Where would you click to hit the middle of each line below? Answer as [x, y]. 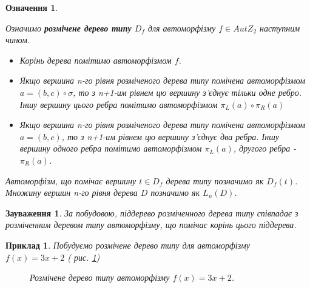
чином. [18, 40]
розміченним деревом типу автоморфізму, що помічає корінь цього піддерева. [151, 225]
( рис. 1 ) [84, 257]
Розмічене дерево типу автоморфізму [100, 277]
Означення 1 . [32, 7]
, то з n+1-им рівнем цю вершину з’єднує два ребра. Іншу [170, 136]
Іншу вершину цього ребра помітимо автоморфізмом [119, 104]
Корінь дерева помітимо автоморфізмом [96, 60]
